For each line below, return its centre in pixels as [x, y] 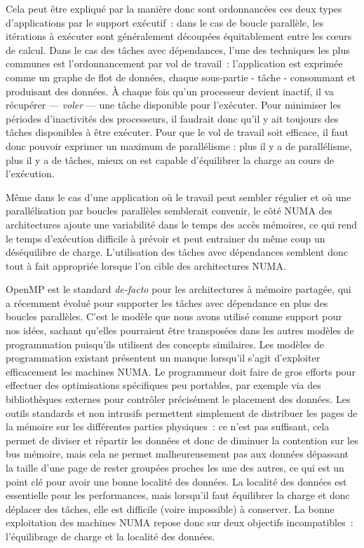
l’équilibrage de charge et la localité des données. [110, 536]
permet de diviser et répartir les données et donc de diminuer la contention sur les [182, 440]
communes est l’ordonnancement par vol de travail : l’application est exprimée [174, 63]
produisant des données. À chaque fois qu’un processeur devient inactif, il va [170, 91]
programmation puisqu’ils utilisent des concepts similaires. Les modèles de [165, 344]
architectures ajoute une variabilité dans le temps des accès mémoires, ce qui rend [182, 224]
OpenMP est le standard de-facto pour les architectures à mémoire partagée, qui [178, 289]
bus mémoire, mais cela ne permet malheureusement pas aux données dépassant [177, 454]
